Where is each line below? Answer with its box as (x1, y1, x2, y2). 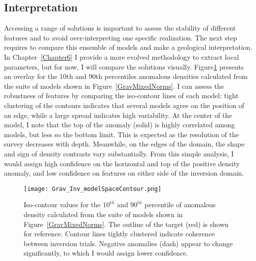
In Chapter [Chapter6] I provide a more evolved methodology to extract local (4, 51, 239, 62)
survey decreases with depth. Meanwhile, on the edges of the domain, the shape (4, 139, 245, 149)
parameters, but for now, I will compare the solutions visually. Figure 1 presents (4, 61, 244, 72)
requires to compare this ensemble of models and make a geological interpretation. (4, 42, 253, 52)
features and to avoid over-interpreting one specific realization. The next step (4, 32, 237, 42)
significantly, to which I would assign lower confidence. (24, 248, 188, 258)
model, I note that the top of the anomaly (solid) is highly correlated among (4, 119, 235, 130)
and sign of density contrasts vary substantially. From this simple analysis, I (4, 148, 234, 158)
